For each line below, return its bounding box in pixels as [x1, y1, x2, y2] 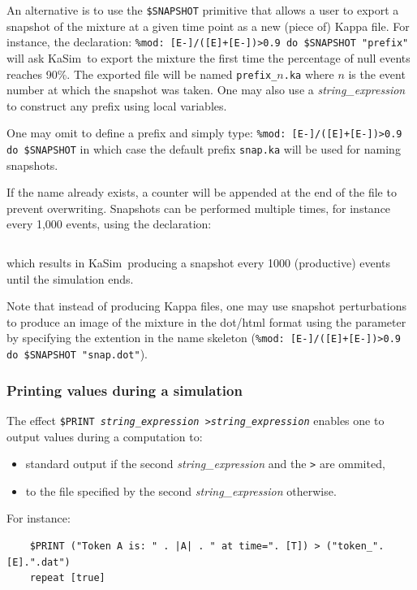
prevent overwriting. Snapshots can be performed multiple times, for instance [6, 199, 391, 216]
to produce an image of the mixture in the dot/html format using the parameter [6, 313, 406, 330]
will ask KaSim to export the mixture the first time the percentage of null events [6, 49, 411, 66]
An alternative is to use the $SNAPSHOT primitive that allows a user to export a [6, 2, 399, 18]
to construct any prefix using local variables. [6, 97, 227, 114]
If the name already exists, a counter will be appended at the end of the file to [6, 184, 397, 201]
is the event [348, 65, 406, 82]
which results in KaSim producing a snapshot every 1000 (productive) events [6, 254, 391, 271]
